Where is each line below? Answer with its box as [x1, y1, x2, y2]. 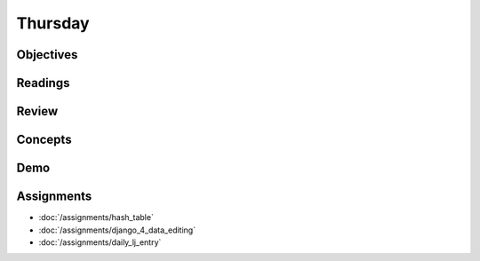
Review [16, 104, 59, 119]
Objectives [16, 47, 78, 62]
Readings [16, 75, 70, 91]
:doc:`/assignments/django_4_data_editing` [38, 225, 196, 235]
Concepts [16, 132, 72, 147]
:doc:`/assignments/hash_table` [38, 212, 155, 223]
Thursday [16, 13, 90, 33]
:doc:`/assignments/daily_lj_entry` [38, 236, 162, 248]
